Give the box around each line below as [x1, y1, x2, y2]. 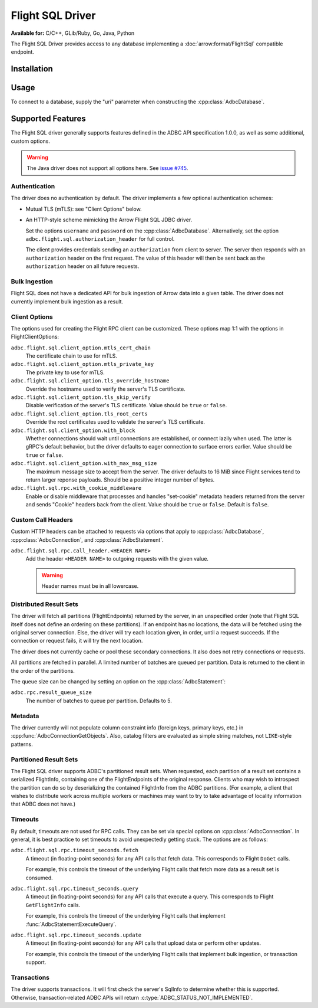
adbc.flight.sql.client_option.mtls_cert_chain [11, 344, 151, 351]
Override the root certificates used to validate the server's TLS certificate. [25, 418, 206, 426]
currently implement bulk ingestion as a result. [11, 298, 124, 305]
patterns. [11, 741, 33, 748]
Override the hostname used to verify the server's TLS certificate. [25, 385, 185, 392]
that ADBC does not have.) [11, 800, 76, 808]
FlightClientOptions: [11, 333, 59, 341]
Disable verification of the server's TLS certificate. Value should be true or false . [25, 402, 227, 409]
